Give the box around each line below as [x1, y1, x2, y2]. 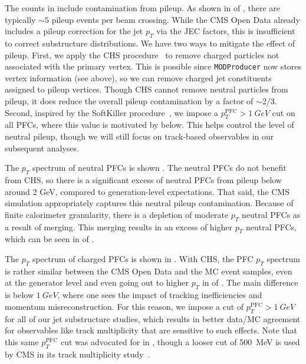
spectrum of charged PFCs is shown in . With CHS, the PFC [32, 252, 254, 264]
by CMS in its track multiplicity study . [5, 348, 150, 360]
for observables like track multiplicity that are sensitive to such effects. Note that [5, 324, 298, 336]
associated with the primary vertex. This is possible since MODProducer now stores [5, 60, 302, 72]
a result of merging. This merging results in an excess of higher [5, 220, 233, 233]
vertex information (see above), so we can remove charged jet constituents [5, 71, 272, 84]
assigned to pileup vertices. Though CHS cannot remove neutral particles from [5, 83, 288, 95]
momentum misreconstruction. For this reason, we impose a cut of [5, 300, 244, 312]
